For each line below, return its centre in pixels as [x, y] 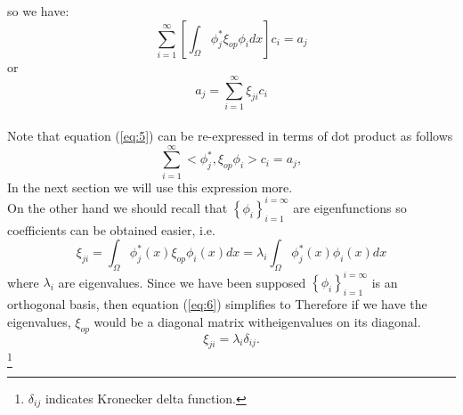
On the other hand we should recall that [118, 207]
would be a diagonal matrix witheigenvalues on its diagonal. [257, 321]
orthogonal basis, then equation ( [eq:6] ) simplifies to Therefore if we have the [217, 304]
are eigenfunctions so [350, 207]
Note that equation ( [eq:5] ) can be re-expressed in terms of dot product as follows [230, 135]
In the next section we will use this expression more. [150, 187]
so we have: [38, 11]
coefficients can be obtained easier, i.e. [111, 229]
